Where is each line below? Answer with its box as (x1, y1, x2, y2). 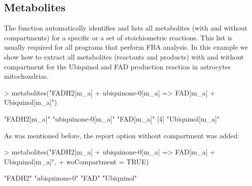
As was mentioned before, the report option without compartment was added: (4, 130, 240, 140)
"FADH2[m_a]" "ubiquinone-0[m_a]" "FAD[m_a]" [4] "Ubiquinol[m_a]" (4, 113, 220, 124)
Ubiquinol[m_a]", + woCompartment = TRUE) (4, 156, 149, 166)
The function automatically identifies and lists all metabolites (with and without (4, 23, 248, 33)
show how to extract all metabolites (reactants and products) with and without (4, 51, 244, 62)
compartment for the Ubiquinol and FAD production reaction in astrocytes (4, 61, 231, 71)
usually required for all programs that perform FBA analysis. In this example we (4, 42, 248, 52)
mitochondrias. (4, 71, 49, 81)
